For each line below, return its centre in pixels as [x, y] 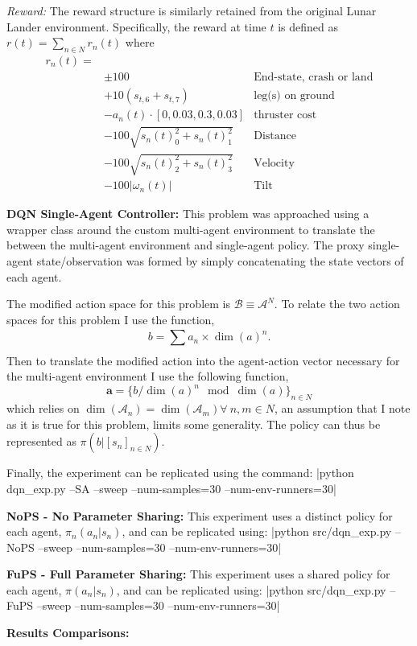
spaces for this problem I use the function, [111, 319]
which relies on [43, 408]
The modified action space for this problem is [118, 304]
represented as [41, 441]
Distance [275, 136]
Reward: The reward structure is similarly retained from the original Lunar [192, 10]
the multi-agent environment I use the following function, [148, 376]
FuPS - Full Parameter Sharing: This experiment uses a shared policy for [198, 574]
